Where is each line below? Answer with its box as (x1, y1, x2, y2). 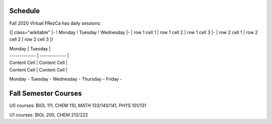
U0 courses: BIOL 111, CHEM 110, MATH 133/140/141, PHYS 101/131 (9, 102, 147, 108)
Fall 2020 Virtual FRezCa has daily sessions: (9, 20, 101, 26)
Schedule (9, 7, 40, 15)
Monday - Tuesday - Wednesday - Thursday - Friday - (9, 76, 122, 82)
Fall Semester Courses (9, 89, 82, 98)
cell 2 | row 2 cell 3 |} (9, 36, 54, 42)
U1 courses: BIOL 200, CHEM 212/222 (9, 111, 88, 118)
